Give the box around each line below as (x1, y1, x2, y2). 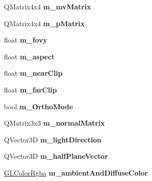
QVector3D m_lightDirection (4, 134, 101, 144)
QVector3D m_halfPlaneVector (4, 151, 108, 161)
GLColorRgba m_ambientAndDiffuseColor (4, 167, 148, 178)
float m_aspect (4, 51, 55, 61)
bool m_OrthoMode (4, 101, 73, 111)
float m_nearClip (4, 68, 63, 78)
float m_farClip (4, 84, 57, 94)
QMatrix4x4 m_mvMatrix (4, 1, 91, 11)
